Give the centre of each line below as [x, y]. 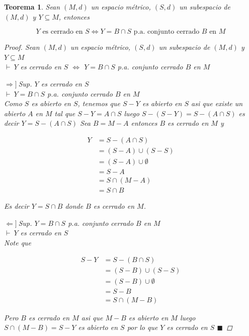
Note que [18, 242]
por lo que [142, 327]
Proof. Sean [22, 47]
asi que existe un [217, 103]
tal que [65, 113]
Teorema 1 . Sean [32, 7]
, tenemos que [99, 103]
